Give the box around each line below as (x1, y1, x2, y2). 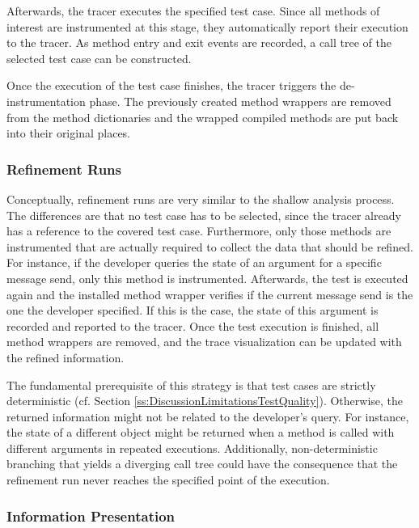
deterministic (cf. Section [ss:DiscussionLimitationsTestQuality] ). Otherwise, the (6, 392, 404, 409)
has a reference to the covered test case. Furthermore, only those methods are (6, 222, 391, 239)
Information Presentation (6, 505, 176, 526)
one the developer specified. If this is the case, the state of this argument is (6, 302, 379, 319)
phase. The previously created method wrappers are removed (89, 92, 391, 109)
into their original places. (6, 125, 131, 142)
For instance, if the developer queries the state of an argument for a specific (6, 254, 382, 271)
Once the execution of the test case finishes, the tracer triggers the (6, 77, 336, 94)
